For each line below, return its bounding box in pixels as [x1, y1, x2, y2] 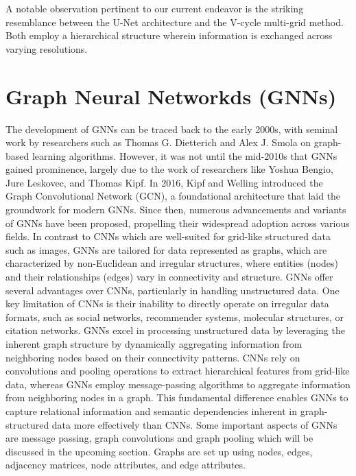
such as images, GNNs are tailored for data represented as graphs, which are [5, 242, 327, 257]
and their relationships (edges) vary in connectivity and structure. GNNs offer [5, 270, 333, 284]
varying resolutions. [5, 41, 88, 56]
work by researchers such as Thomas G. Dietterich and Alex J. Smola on [5, 135, 311, 150]
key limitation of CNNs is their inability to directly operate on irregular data [5, 296, 329, 311]
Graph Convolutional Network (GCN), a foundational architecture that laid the [5, 189, 341, 203]
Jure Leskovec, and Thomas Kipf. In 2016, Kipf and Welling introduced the [5, 175, 323, 189]
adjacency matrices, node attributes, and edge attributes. [5, 457, 246, 472]
